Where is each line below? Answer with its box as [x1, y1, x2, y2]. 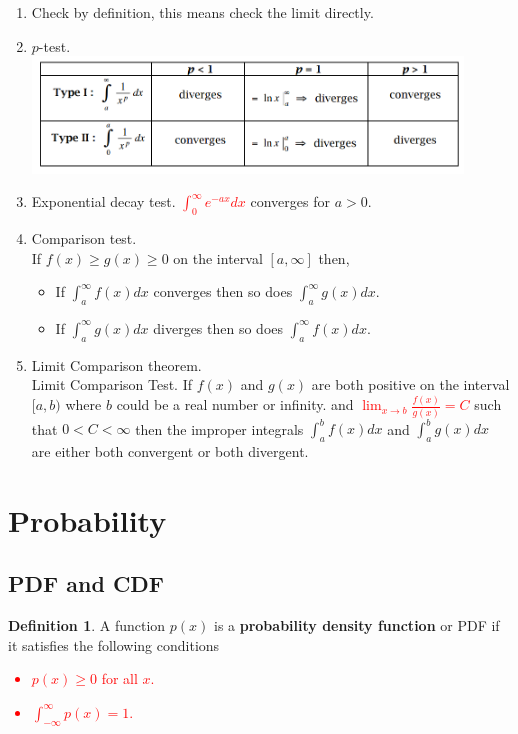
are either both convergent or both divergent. [31, 440, 309, 461]
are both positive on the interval [311, 374, 510, 395]
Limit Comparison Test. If [31, 374, 193, 395]
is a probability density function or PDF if [213, 615, 500, 636]
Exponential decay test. [31, 191, 176, 212]
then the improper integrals [135, 418, 304, 439]
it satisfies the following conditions [8, 634, 220, 655]
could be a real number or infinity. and [116, 394, 354, 415]
